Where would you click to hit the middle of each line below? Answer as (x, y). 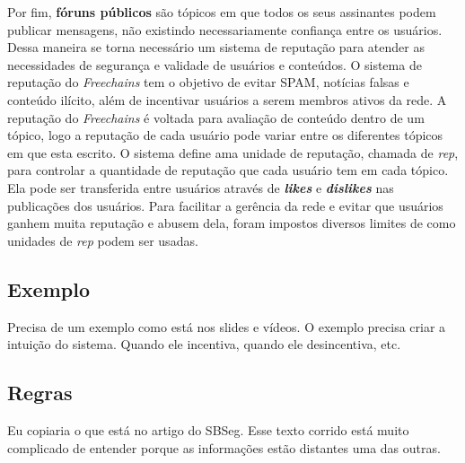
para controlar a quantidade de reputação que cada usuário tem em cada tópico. (228, 170)
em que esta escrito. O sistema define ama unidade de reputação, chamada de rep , (233, 152)
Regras (40, 393)
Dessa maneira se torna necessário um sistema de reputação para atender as (216, 47)
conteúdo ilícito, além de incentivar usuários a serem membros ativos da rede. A (227, 99)
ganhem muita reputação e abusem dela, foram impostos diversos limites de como (232, 223)
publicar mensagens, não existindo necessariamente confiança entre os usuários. (225, 29)
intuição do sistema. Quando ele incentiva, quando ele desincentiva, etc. (204, 344)
